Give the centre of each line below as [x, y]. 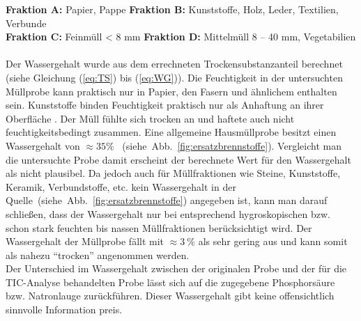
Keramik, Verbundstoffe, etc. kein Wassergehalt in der [121, 186]
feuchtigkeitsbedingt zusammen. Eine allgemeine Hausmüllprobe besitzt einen [171, 132]
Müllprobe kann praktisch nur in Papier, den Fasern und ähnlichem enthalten [171, 91]
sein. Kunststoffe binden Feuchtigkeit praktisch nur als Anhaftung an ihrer [165, 105]
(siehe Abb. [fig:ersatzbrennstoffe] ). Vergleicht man [232, 145]
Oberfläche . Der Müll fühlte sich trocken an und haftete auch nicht [150, 118]
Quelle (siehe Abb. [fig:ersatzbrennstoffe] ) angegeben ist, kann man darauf [167, 200]
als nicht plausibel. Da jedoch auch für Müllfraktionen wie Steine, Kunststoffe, [173, 173]
